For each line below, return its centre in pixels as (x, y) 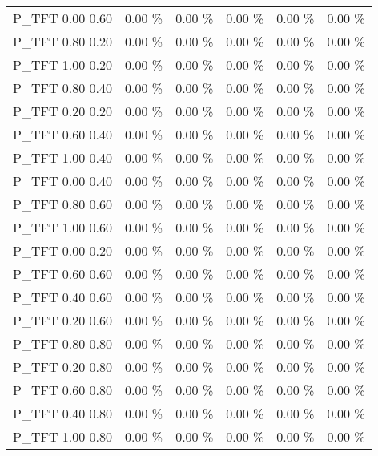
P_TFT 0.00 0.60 (63, 18)
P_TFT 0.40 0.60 (63, 297)
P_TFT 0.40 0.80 (63, 413)
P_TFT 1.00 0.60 (63, 227)
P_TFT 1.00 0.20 (63, 65)
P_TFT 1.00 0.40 (63, 157)
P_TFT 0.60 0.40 (63, 134)
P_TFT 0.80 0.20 (63, 41)
